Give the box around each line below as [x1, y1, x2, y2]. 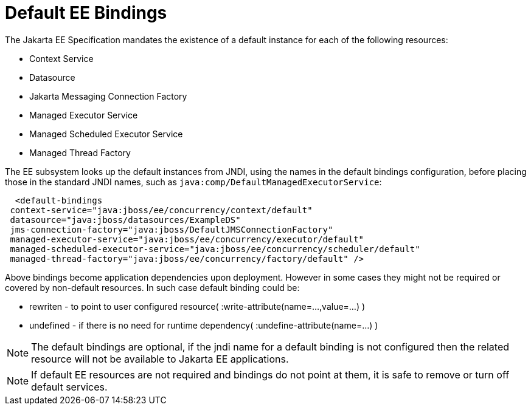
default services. [31, 380, 108, 393]
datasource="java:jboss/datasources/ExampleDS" [10, 214, 241, 225]
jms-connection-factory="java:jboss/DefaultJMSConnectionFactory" [10, 224, 333, 234]
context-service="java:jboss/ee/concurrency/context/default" [10, 205, 313, 215]
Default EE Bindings [5, 2, 167, 23]
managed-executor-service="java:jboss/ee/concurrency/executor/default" [10, 234, 364, 244]
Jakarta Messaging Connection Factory [29, 91, 187, 101]
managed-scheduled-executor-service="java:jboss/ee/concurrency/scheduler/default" [10, 244, 420, 254]
